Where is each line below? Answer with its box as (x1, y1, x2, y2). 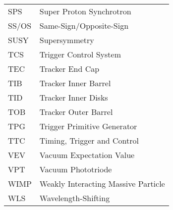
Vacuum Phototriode (39, 163, 112, 175)
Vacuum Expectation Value (39, 149, 135, 160)
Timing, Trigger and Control (39, 135, 139, 146)
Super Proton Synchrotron (39, 5, 131, 17)
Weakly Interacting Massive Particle (39, 178, 165, 189)
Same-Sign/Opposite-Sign (39, 20, 129, 31)
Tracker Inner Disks (39, 92, 108, 103)
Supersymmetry (39, 34, 94, 46)
